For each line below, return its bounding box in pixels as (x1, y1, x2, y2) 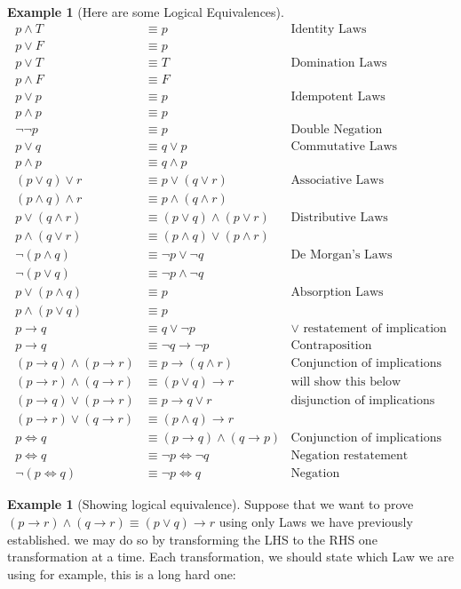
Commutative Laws (290, 139, 398, 153)
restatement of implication (303, 322, 447, 336)
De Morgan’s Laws (290, 249, 393, 262)
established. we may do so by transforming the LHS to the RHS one (7, 529, 378, 548)
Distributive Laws (290, 211, 388, 224)
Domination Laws (290, 56, 387, 69)
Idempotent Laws (290, 90, 385, 103)
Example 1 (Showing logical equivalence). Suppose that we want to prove (7, 495, 414, 513)
